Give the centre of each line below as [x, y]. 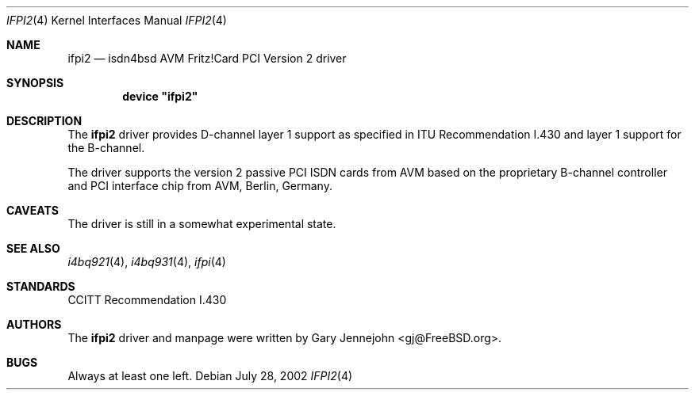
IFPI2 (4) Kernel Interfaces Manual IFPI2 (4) [117, 20]
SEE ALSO [33, 248]
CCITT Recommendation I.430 [147, 300]
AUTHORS [34, 324]
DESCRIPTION [44, 121]
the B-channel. [106, 148]
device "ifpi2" [160, 96]
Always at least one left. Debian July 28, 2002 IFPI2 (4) [210, 376]
